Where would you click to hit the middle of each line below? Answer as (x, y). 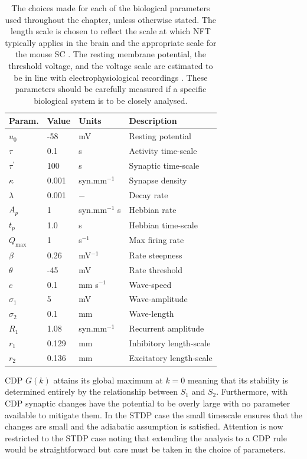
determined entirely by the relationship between (92, 391)
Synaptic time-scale (164, 165)
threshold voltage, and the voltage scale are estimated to (111, 65)
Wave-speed (150, 284)
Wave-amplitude (158, 299)
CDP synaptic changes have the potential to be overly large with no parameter (148, 403)
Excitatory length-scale (171, 357)
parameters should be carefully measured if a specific (111, 89)
